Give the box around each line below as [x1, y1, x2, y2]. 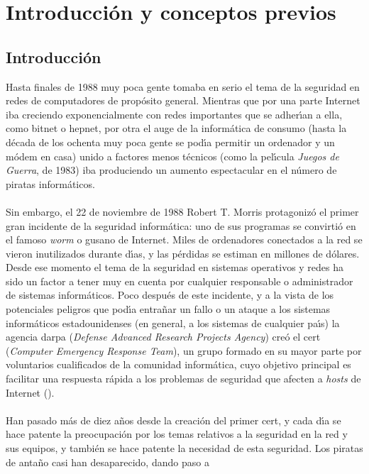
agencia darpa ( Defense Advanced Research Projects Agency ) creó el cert [6, 329, 321, 344]
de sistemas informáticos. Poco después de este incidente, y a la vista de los [6, 287, 334, 302]
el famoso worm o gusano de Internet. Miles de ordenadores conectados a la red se [6, 232, 363, 247]
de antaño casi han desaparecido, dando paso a [6, 454, 209, 469]
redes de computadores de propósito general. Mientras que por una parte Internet [6, 93, 360, 108]
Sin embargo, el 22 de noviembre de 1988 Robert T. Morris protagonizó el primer [6, 204, 359, 219]
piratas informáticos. [6, 176, 95, 191]
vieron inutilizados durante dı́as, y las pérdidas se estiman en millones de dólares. [6, 246, 360, 260]
